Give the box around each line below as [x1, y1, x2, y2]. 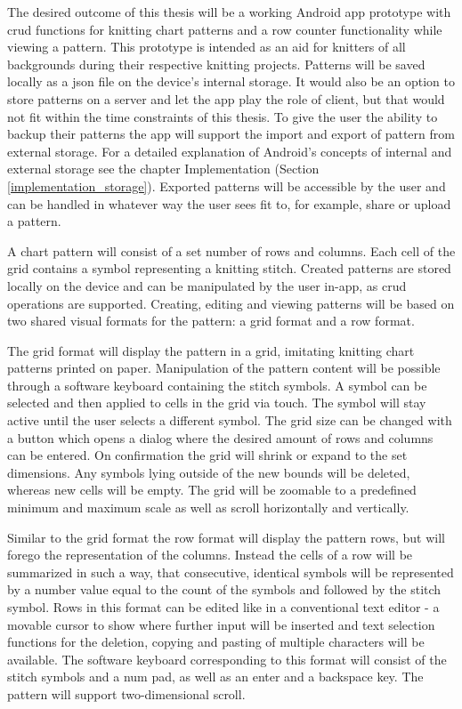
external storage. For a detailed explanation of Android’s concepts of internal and [7, 141, 452, 160]
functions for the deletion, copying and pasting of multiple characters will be [7, 632, 425, 651]
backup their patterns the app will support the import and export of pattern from [7, 125, 455, 143]
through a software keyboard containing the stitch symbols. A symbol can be [7, 375, 427, 394]
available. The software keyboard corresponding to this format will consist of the [7, 649, 447, 668]
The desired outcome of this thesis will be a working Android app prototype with [7, 3, 451, 20]
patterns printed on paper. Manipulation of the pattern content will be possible [7, 359, 441, 377]
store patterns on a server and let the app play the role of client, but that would [7, 89, 445, 108]
